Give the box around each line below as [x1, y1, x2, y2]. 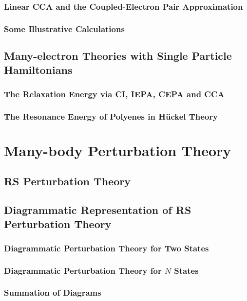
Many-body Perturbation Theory [4, 140, 231, 160]
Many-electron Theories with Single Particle [4, 48, 232, 63]
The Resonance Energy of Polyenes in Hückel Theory [4, 110, 218, 122]
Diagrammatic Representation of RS [4, 202, 191, 217]
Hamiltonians [4, 62, 73, 77]
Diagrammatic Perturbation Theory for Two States [4, 242, 209, 254]
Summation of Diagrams [4, 286, 101, 299]
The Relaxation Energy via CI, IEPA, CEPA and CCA [4, 88, 225, 100]
